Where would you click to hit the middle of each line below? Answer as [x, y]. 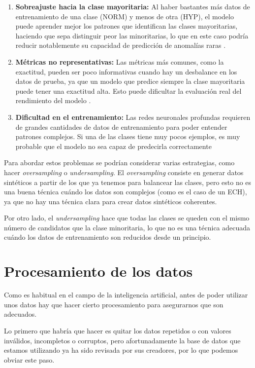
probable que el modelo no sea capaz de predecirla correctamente [113, 146]
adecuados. [20, 314]
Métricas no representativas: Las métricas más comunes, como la [120, 61]
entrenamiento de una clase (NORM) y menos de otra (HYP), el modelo [125, 16]
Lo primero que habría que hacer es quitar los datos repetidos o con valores [118, 330]
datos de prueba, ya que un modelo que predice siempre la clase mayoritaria [130, 81]
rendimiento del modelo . [53, 100]
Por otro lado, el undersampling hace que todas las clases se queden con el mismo [127, 218]
